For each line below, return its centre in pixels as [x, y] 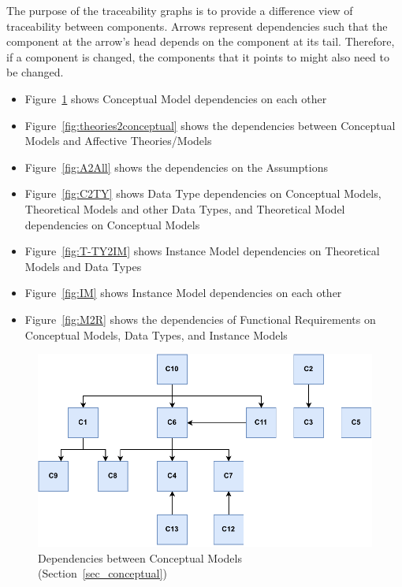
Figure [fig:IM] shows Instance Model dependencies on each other [183, 293]
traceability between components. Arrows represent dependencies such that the [197, 26]
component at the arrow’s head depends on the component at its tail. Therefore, [201, 41]
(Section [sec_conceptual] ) [102, 573]
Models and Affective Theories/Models [118, 141]
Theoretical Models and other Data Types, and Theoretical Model [185, 208]
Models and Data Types [83, 266]
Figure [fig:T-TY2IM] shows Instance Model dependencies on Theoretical [202, 251]
